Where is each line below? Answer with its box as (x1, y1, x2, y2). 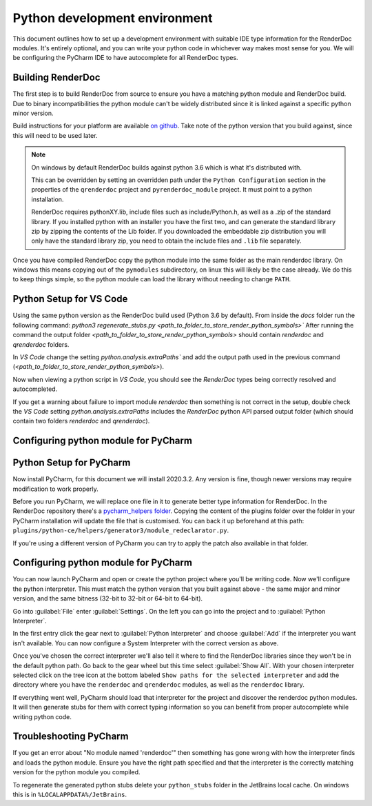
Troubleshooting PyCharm (12, 731, 129, 743)
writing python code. (12, 712, 72, 721)
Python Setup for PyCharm (12, 457, 131, 469)
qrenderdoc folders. (12, 340, 70, 348)
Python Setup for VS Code (12, 293, 128, 305)
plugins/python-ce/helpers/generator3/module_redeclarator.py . (12, 526, 229, 534)
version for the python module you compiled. (12, 768, 141, 776)
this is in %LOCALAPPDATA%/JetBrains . (12, 790, 127, 799)
